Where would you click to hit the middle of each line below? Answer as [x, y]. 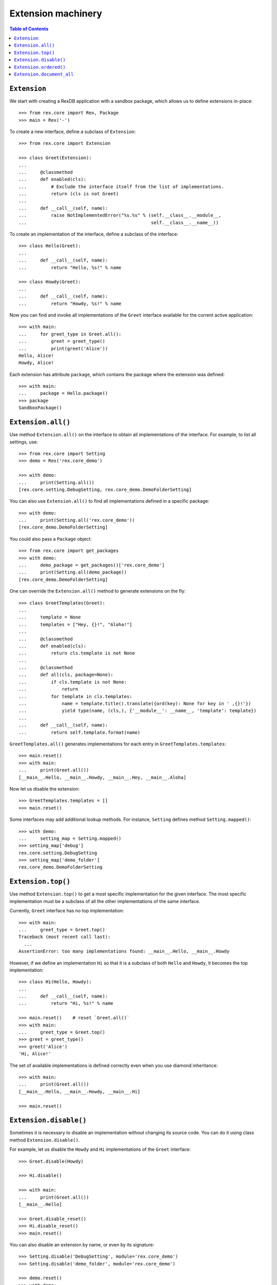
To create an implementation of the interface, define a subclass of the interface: [94, 234]
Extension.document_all [44, 74]
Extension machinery [56, 13]
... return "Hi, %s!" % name [66, 1003]
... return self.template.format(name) [80, 732]
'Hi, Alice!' [35, 1054]
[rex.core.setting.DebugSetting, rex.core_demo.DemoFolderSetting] [105, 489]
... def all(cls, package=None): [66, 675]
